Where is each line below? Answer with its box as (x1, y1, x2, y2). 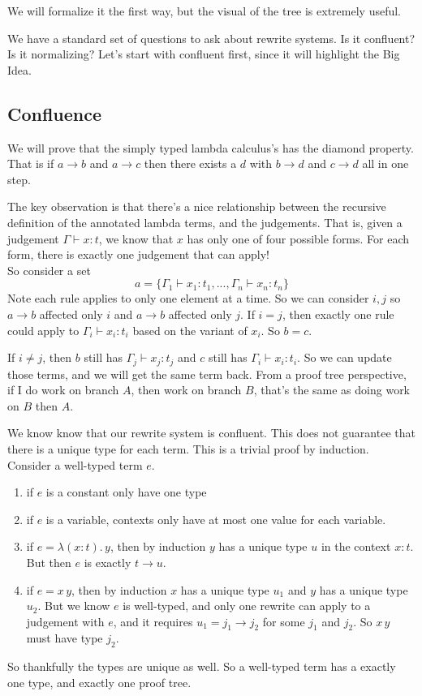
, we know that (98, 230, 174, 247)
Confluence (7, 101, 102, 126)
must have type (26, 629, 103, 647)
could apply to (7, 321, 80, 338)
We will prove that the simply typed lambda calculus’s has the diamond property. (7, 139, 414, 156)
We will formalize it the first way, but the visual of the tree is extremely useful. (7, 2, 402, 19)
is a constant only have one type (45, 483, 207, 501)
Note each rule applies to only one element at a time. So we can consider (7, 290, 369, 307)
